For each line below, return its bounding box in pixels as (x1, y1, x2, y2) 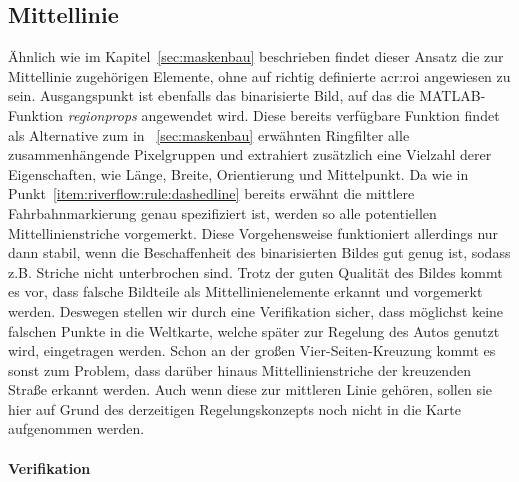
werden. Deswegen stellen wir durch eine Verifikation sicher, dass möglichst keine (8, 300, 504, 321)
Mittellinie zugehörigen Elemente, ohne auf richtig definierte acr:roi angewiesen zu (8, 65, 511, 86)
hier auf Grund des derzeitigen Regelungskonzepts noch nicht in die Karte (8, 398, 461, 419)
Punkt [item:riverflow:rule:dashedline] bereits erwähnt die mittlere (8, 183, 415, 204)
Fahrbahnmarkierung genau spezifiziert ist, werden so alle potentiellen (8, 202, 437, 223)
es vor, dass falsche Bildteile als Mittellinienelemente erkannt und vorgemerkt (8, 281, 483, 302)
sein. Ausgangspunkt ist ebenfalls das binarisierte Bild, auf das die (8, 85, 415, 106)
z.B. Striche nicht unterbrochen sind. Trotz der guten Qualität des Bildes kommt (8, 261, 503, 282)
